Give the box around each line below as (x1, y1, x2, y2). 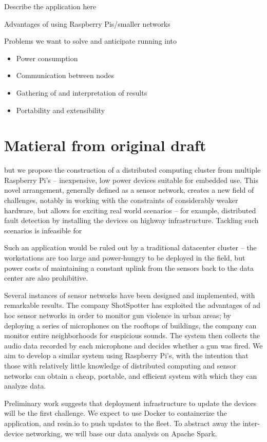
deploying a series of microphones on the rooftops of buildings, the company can (4, 320, 257, 330)
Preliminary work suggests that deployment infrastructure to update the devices (4, 397, 257, 408)
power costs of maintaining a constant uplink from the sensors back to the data (4, 262, 254, 273)
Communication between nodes (16, 70, 115, 81)
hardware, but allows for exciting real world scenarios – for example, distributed (4, 205, 256, 215)
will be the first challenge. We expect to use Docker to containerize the (4, 408, 227, 418)
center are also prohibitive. (4, 272, 88, 283)
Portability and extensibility (16, 104, 105, 115)
